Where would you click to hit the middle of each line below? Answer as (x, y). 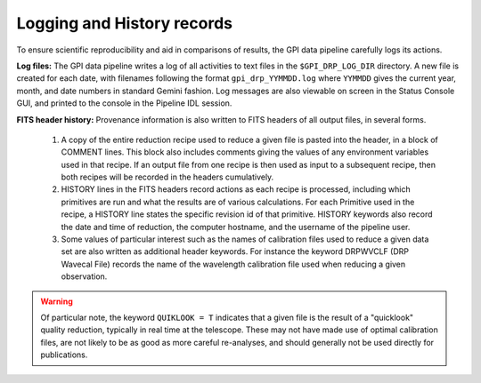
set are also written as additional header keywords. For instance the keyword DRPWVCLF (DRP (235, 251)
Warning (57, 301)
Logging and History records (125, 23)
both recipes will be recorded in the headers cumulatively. (167, 177)
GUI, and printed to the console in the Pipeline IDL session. (124, 103)
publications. (64, 355)
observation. (84, 276)
